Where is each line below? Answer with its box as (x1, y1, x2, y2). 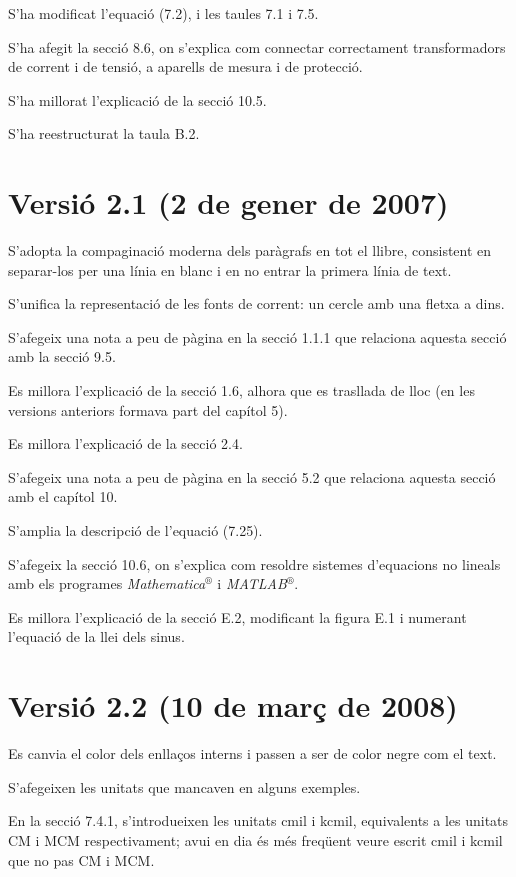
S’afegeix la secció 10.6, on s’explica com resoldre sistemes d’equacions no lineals (8, 553, 501, 574)
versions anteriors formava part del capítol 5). (8, 399, 288, 420)
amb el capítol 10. (8, 486, 118, 507)
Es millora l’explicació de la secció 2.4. (8, 433, 243, 454)
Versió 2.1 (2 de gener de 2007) (8, 182, 449, 223)
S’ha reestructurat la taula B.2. (8, 123, 200, 144)
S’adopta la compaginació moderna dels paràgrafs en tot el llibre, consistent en (8, 240, 492, 261)
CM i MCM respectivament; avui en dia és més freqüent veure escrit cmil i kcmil (8, 829, 503, 850)
